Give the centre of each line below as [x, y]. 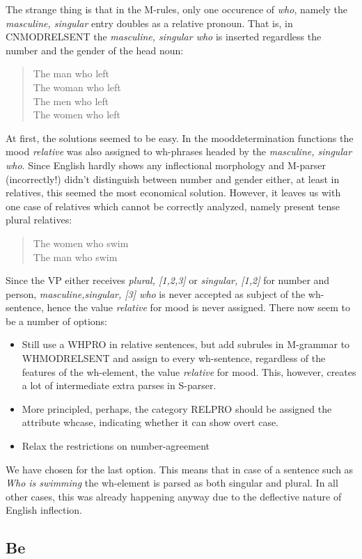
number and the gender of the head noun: [95, 50]
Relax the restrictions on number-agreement [116, 446]
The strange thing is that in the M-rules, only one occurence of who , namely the [176, 9]
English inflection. [44, 510]
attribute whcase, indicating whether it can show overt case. [150, 422]
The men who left [71, 101]
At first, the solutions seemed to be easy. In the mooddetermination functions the [180, 137]
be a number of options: [56, 321]
